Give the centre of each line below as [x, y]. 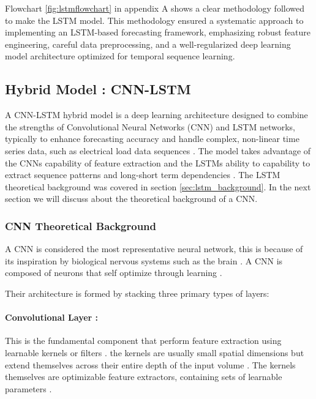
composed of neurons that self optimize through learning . [114, 273]
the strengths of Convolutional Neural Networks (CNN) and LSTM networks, [150, 126]
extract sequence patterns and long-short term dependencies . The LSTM [143, 175]
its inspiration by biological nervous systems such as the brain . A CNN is [144, 260]
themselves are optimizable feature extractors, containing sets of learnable [144, 377]
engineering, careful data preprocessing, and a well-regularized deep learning [148, 44]
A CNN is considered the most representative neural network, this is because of [154, 249]
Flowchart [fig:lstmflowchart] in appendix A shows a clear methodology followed [155, 8]
